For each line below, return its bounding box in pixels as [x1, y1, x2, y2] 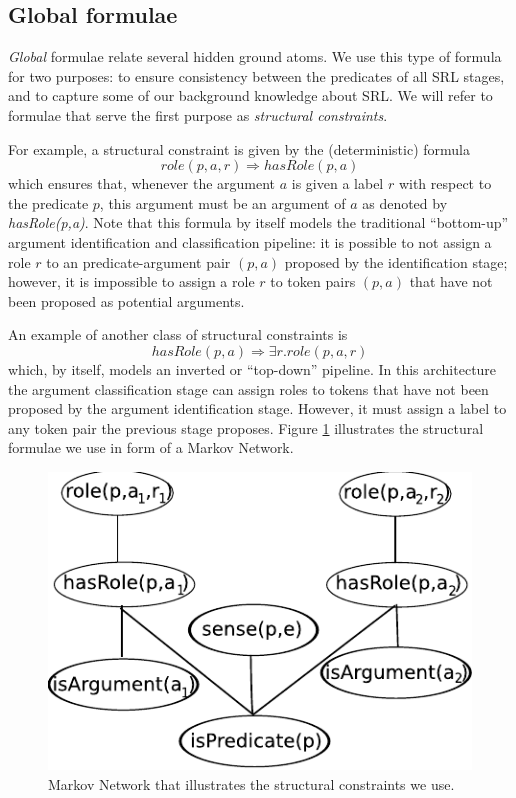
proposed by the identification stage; [284, 251, 508, 272]
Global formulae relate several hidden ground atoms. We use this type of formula [8, 46, 502, 67]
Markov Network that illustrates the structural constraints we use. [48, 773, 455, 794]
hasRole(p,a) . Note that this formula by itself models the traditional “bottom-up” [8, 212, 509, 233]
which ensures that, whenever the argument [8, 173, 276, 194]
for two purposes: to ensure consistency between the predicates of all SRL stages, [8, 65, 505, 86]
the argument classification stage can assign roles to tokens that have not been [8, 378, 489, 399]
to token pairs [270, 271, 356, 292]
